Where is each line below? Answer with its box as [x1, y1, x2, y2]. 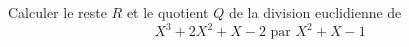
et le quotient [126, 2, 209, 22]
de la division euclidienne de [228, 2, 402, 22]
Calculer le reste [8, 2, 107, 22]
